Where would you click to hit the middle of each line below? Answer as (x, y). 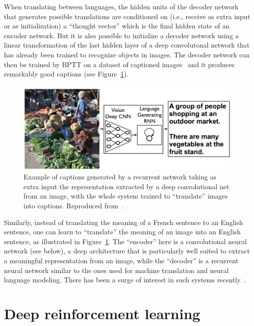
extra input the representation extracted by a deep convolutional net (127, 186)
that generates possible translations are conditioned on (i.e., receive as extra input (127, 16)
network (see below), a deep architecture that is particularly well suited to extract (127, 251)
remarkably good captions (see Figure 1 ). (66, 74)
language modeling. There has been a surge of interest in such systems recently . (125, 280)
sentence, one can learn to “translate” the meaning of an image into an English (122, 232)
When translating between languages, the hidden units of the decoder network (121, 6)
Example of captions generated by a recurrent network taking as (120, 177)
